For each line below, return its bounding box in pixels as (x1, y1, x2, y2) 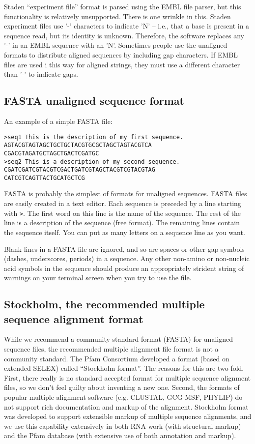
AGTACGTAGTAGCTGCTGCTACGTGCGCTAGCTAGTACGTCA (4, 142, 152, 149)
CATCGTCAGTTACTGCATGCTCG (4, 174, 85, 181)
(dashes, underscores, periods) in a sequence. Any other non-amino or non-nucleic (4, 253, 250, 264)
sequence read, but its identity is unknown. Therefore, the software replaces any (4, 30, 245, 40)
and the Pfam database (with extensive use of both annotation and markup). (4, 430, 236, 441)
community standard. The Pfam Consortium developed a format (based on (4, 353, 229, 363)
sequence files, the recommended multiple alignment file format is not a (4, 344, 219, 354)
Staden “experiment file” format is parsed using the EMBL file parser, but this (4, 1, 241, 11)
